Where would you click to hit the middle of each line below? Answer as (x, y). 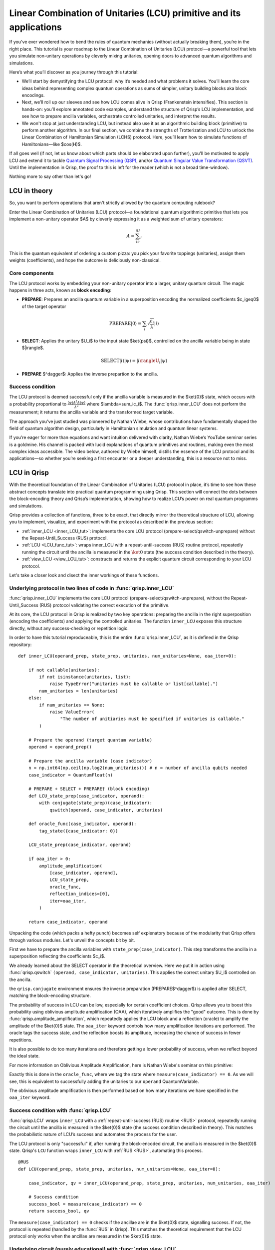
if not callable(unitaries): (64, 670)
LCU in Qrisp (29, 473)
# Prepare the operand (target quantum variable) (90, 740)
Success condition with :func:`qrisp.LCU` (61, 1110)
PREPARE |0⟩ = (125, 323)
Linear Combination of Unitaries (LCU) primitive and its (125, 13)
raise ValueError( (72, 712)
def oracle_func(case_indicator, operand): (82, 824)
